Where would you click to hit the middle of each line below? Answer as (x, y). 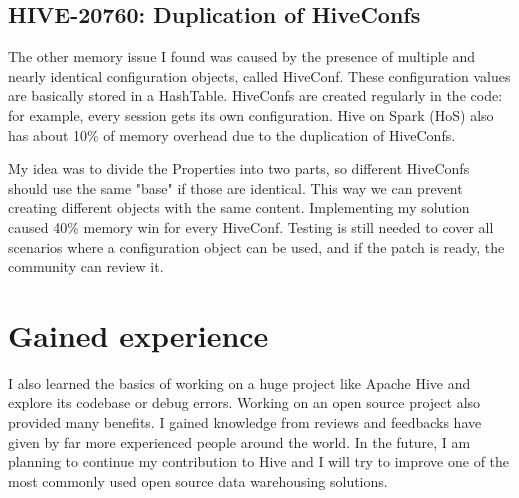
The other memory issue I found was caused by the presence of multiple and (242, 56)
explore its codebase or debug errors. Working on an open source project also (244, 402)
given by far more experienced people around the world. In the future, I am (239, 441)
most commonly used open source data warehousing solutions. (198, 480)
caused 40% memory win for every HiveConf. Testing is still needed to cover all (251, 226)
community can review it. (86, 266)
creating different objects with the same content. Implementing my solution (239, 207)
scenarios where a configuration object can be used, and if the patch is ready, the (256, 246)
